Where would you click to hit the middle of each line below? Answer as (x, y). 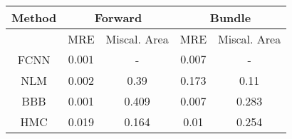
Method (34, 17)
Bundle (230, 17)
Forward (118, 17)
